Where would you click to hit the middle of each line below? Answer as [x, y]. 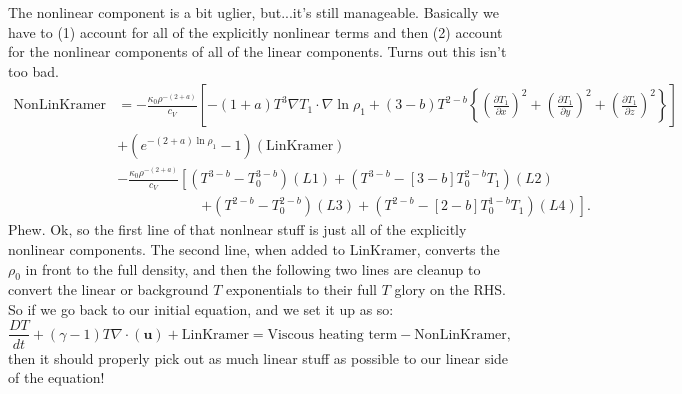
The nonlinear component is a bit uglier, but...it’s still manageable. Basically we [253, 12]
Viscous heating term [332, 334]
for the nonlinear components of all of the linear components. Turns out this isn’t [257, 51]
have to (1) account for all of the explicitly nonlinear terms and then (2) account [255, 31]
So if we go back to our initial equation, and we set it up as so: [201, 308]
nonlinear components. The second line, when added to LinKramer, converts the [254, 248]
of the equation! [56, 377]
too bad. [33, 70]
